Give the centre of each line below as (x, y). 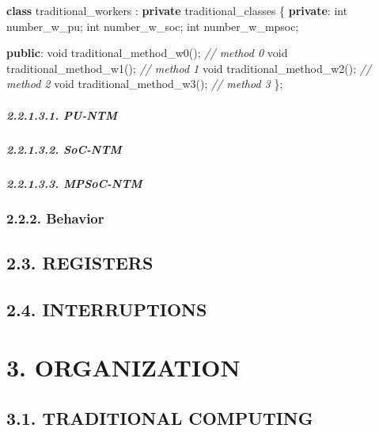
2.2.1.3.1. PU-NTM (62, 115)
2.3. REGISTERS (80, 262)
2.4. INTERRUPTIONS (107, 309)
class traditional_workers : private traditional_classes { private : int (177, 10)
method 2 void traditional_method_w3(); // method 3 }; (145, 84)
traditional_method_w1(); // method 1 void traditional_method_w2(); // (189, 68)
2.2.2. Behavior (55, 218)
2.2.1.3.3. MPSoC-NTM (74, 183)
